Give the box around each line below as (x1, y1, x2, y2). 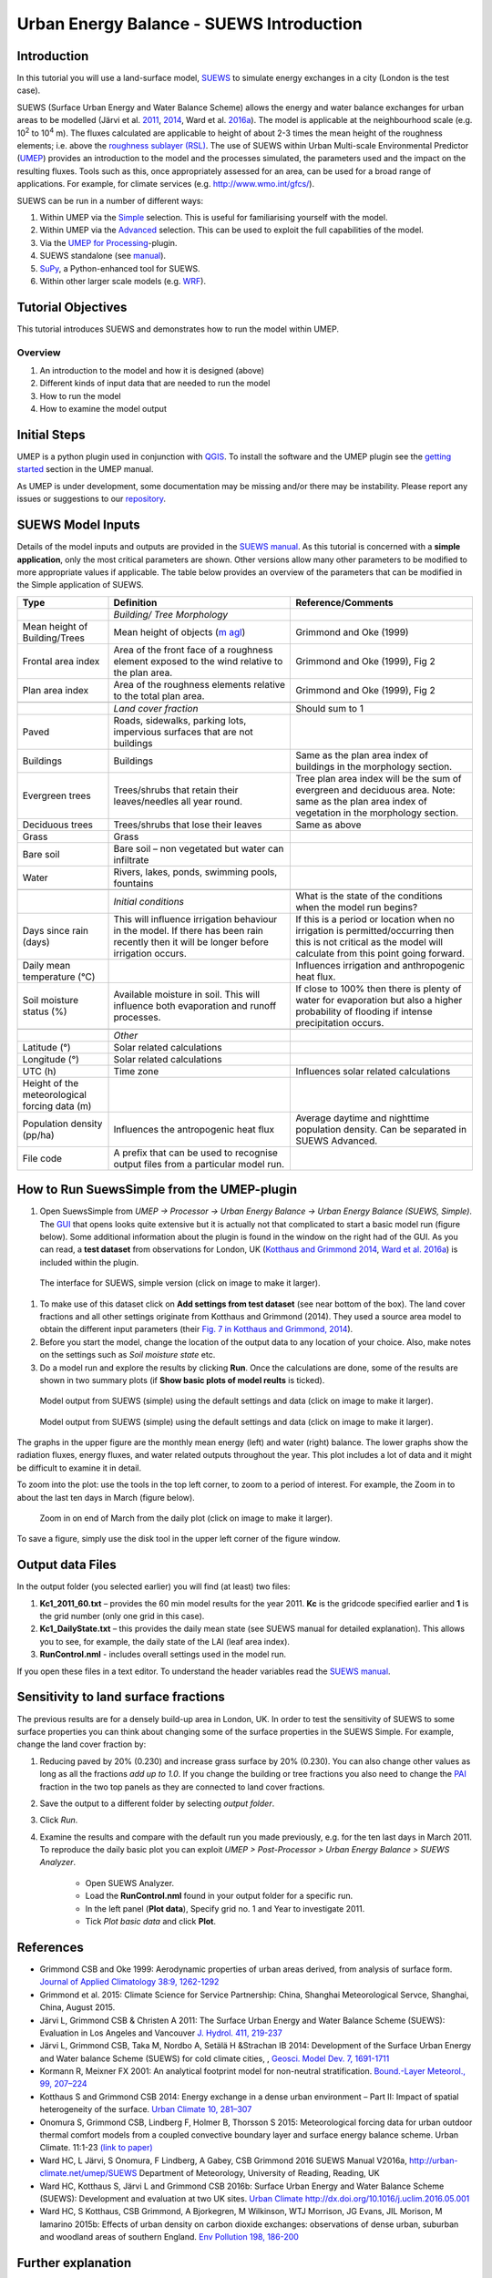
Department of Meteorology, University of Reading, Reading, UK (138, 2168, 380, 2179)
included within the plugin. (39, 1257, 139, 1267)
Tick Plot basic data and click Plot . (85, 1916, 217, 1927)
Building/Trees (22, 631, 86, 644)
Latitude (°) (22, 1041, 72, 1053)
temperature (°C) (22, 970, 96, 983)
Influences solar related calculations (295, 1064, 451, 1077)
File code (22, 1152, 63, 1165)
